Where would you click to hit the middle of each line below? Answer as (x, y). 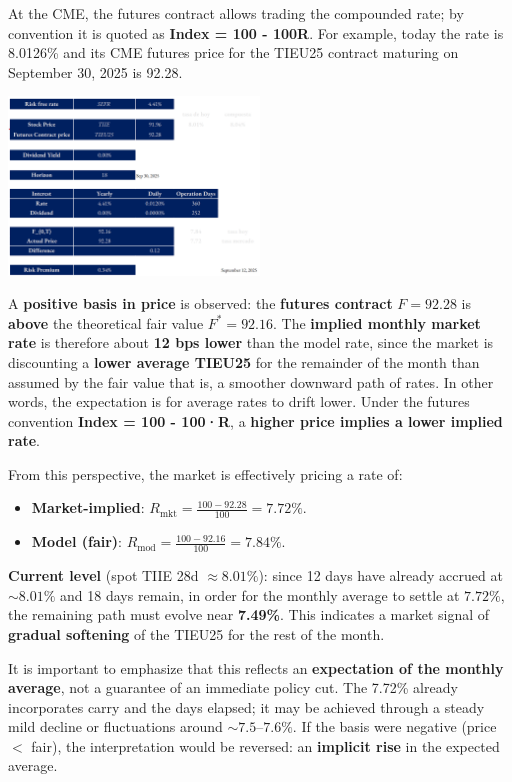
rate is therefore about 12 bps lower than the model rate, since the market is (251, 342)
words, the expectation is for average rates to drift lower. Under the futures (239, 401)
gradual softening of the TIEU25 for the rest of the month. (196, 633)
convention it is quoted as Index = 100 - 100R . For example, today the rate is (256, 32)
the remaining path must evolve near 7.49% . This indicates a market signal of (249, 614)
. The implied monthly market (377, 322)
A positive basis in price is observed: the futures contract (200, 303)
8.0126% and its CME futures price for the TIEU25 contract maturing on (233, 52)
